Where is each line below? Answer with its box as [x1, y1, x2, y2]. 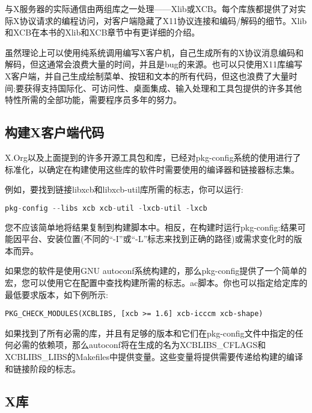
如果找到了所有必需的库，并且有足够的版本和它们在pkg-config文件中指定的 [5, 326, 295, 339]
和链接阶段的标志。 [5, 362, 81, 374]
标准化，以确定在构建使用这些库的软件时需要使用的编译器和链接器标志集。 [5, 163, 299, 175]
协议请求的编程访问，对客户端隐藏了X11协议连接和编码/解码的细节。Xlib [19, 14, 307, 26]
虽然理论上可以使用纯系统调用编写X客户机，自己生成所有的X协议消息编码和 [5, 46, 304, 58]
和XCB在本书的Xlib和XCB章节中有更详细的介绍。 [5, 26, 200, 39]
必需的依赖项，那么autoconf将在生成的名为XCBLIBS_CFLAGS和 [13, 338, 266, 351]
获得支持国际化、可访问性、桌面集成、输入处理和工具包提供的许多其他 [23, 81, 302, 94]
